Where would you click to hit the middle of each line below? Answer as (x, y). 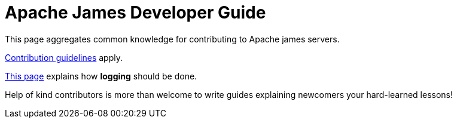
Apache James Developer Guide (135, 13)
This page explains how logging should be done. (101, 76)
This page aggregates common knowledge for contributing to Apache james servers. (172, 39)
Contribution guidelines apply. (64, 57)
